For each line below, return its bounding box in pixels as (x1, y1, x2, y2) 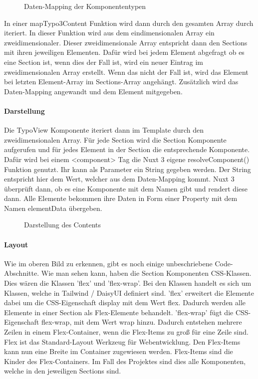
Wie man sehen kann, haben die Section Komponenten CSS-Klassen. (41, 268, 252, 278)
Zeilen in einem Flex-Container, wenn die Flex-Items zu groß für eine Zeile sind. (4, 327, 249, 337)
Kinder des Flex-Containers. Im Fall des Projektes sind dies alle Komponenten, (4, 356, 246, 366)
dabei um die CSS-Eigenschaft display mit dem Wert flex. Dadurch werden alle (4, 297, 246, 308)
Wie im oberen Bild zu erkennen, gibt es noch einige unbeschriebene (4, 258, 213, 268)
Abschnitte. (4, 268, 39, 278)
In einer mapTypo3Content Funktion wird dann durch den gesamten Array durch (4, 17, 254, 28)
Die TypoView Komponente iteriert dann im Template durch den (4, 125, 204, 135)
